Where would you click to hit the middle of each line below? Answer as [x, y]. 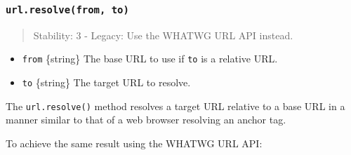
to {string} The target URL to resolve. [106, 82]
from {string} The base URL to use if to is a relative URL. [150, 59]
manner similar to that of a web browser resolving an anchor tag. [146, 120]
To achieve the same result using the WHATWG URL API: [134, 143]
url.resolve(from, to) [67, 9]
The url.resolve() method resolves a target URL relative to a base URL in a [175, 106]
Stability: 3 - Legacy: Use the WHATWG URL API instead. [163, 35]
